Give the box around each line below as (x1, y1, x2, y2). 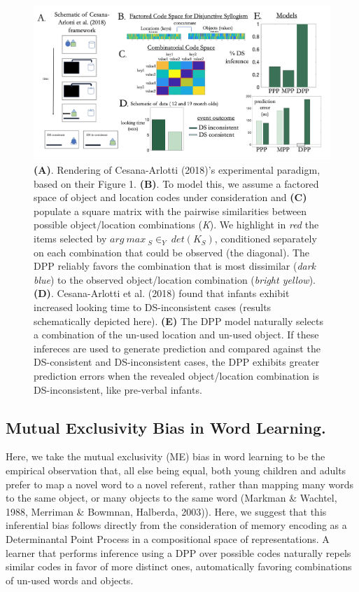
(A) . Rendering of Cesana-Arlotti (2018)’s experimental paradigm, (34, 163, 321, 177)
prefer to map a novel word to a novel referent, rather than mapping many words (6, 476, 353, 491)
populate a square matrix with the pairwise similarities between (34, 203, 307, 218)
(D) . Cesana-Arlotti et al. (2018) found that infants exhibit (34, 286, 290, 301)
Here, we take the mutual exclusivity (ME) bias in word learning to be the (6, 449, 325, 464)
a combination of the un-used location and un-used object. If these (34, 327, 319, 342)
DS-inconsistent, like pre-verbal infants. (34, 382, 202, 397)
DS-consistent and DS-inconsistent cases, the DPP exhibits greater (34, 354, 320, 369)
